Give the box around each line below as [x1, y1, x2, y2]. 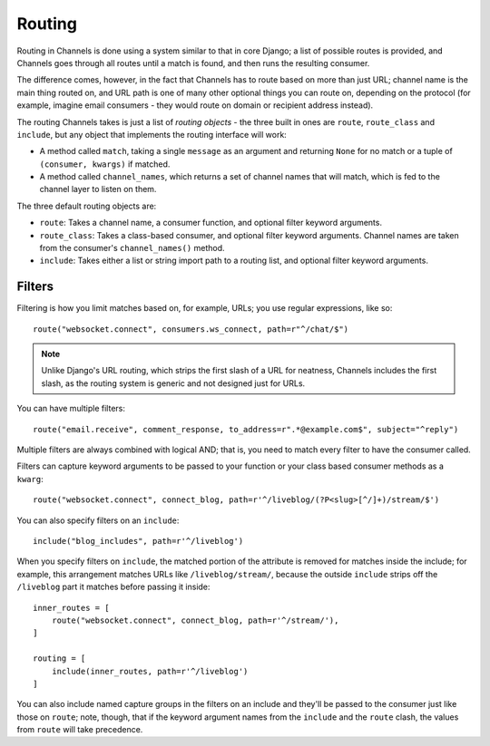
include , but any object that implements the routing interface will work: [16, 129, 288, 140]
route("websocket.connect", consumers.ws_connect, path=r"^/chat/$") [33, 324, 349, 334]
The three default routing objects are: [16, 200, 157, 211]
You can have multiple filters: [16, 403, 126, 414]
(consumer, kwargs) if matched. [39, 159, 171, 170]
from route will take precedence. [16, 724, 143, 735]
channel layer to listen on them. [39, 184, 157, 195]
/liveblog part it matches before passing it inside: [16, 581, 211, 593]
